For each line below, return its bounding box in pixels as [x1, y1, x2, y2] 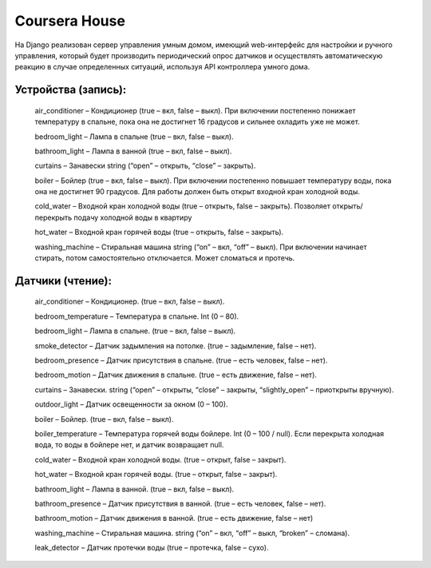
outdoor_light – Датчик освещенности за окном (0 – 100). [34, 399, 228, 409]
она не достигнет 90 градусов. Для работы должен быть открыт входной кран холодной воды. [34, 187, 361, 197]
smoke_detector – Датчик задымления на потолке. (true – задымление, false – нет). [34, 340, 317, 351]
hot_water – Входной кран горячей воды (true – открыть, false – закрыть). [34, 228, 284, 237]
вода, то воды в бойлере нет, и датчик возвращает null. [34, 440, 224, 450]
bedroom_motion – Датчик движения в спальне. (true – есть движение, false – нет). [34, 370, 317, 379]
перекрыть [34, 213, 73, 222]
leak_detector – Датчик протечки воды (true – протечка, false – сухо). [34, 543, 269, 553]
